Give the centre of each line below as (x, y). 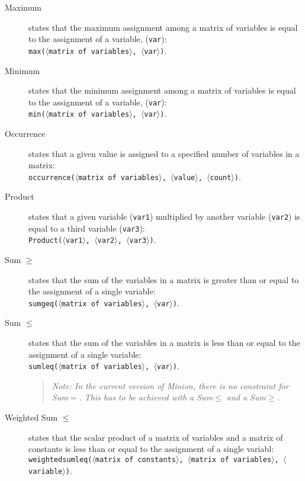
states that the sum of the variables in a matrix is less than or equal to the (164, 343)
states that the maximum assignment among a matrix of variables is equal (163, 27)
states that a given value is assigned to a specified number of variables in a (164, 153)
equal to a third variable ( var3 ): (87, 228)
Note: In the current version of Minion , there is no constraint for (170, 385)
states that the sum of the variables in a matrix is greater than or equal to (164, 279)
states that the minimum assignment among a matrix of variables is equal (162, 90)
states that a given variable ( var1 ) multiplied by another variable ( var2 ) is (164, 217)
